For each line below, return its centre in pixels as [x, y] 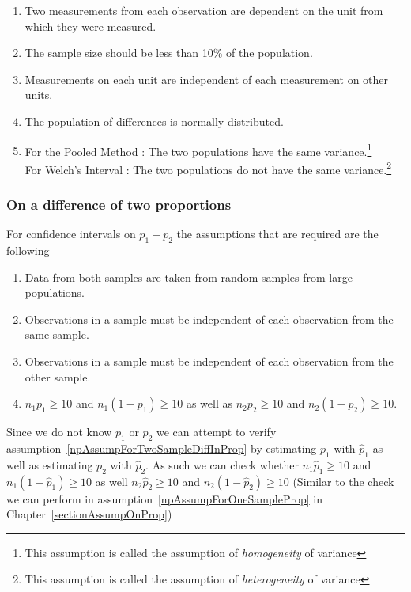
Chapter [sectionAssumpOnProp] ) [89, 514]
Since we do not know [59, 432]
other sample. [58, 376]
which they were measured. [90, 26]
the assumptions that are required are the [277, 234]
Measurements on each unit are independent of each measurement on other [207, 79]
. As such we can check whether [222, 464]
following [28, 250]
